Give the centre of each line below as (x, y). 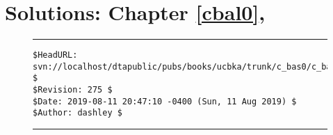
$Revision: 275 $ (73, 90)
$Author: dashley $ (78, 113)
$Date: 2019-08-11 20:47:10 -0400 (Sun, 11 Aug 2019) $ (165, 101)
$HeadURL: (55, 55)
